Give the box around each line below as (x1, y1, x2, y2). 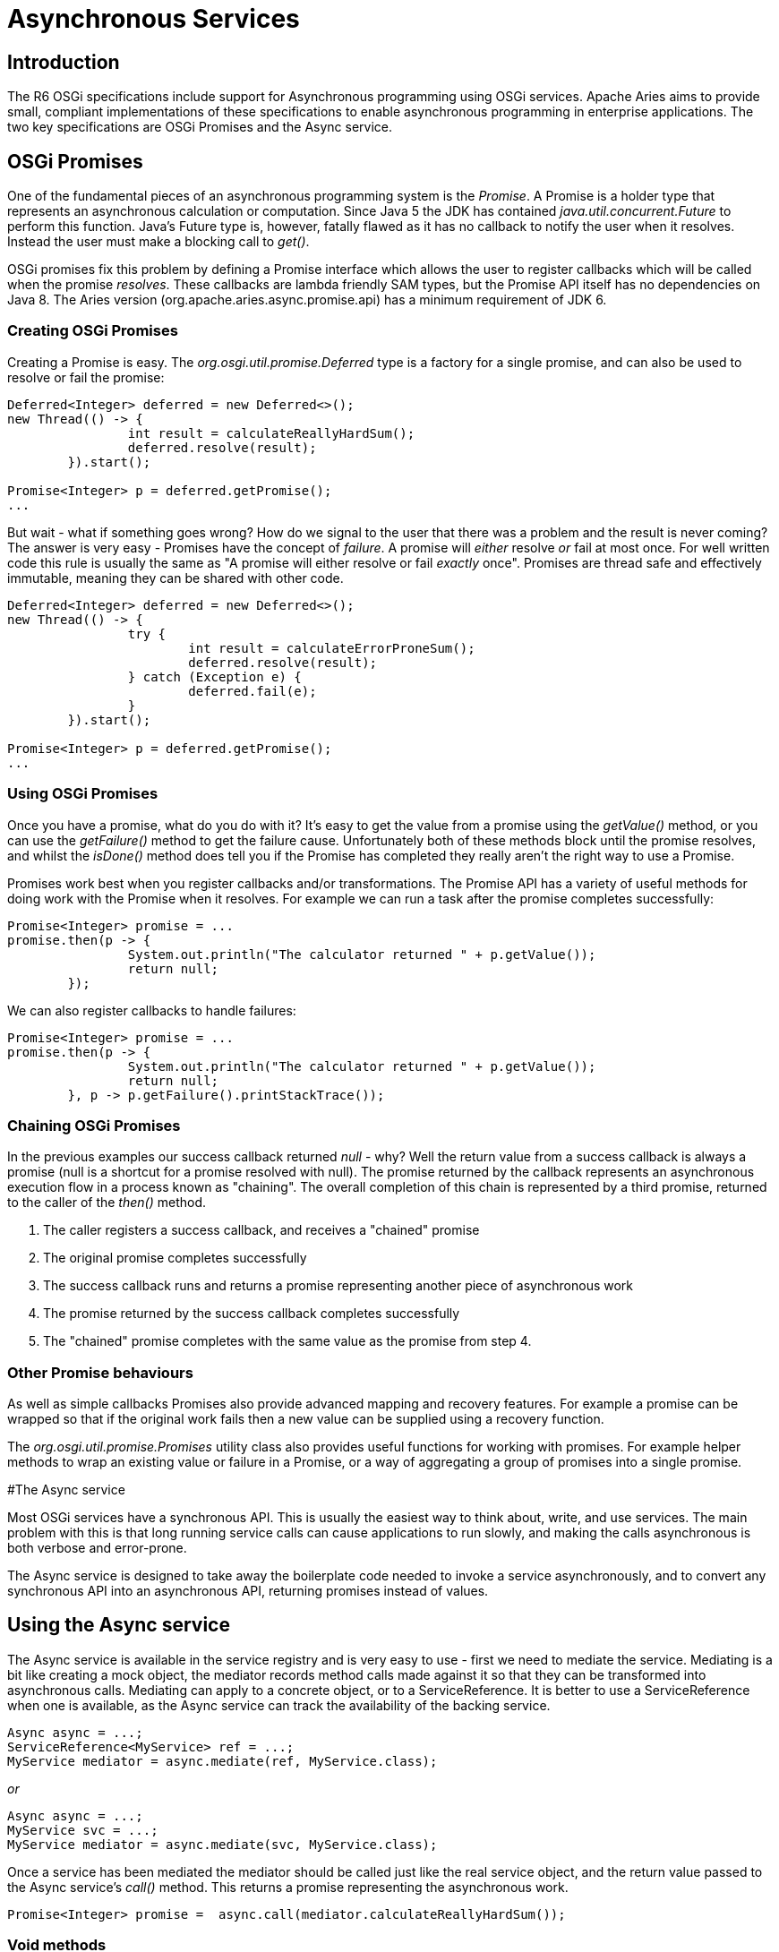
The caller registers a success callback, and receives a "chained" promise (43, 1222, 480, 1238)
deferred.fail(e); (188, 683, 317, 698)
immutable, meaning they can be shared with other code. (7, 569, 344, 586)
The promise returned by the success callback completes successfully (43, 1306, 460, 1322)
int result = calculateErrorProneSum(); (188, 640, 475, 655)
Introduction (7, 50, 120, 73)
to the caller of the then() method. (7, 1194, 207, 1211)
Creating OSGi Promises (7, 321, 178, 340)
